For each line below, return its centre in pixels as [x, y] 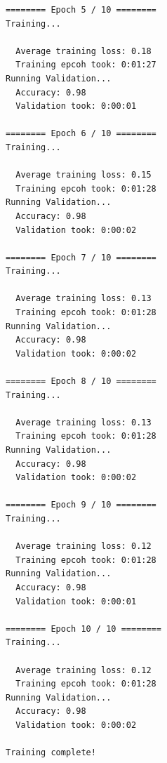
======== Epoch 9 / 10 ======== [81, 505]
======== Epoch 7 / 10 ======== [81, 257]
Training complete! [51, 753]
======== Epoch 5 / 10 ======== [81, 10]
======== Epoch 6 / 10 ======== [81, 134]
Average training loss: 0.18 [83, 51]
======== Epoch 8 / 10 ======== [81, 381]
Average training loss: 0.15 [83, 175]
